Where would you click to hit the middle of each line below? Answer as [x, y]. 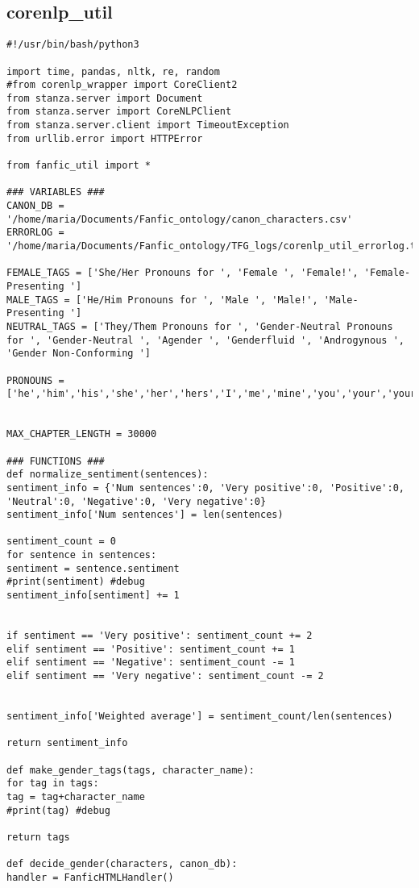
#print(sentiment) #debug [76, 582]
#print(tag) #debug [58, 810]
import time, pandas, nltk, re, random [113, 71]
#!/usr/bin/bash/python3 [73, 45]
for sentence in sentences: [82, 555]
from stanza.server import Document [105, 98]
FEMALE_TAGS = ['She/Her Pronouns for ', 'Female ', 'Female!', [183, 273]
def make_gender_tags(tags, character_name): [131, 770]
